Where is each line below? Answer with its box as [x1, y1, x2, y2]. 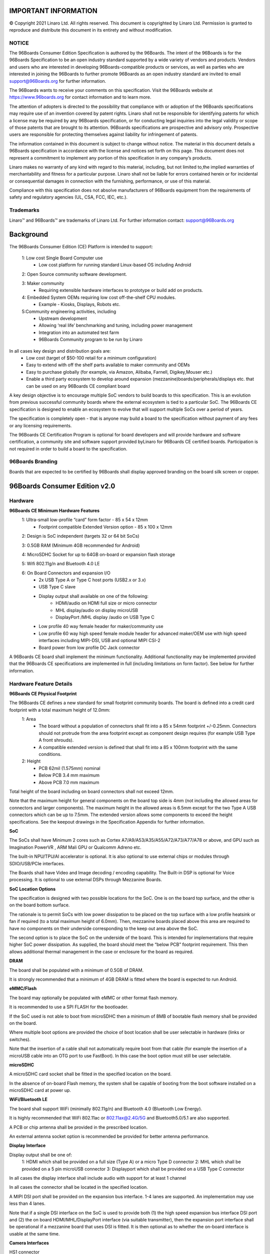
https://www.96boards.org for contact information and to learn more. [9, 94, 151, 100]
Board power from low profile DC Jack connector [38, 645, 140, 651]
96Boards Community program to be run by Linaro [38, 337, 142, 343]
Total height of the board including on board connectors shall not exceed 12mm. [9, 789, 174, 795]
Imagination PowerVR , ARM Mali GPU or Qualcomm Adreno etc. [9, 844, 142, 850]
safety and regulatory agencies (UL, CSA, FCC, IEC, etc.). [9, 194, 127, 200]
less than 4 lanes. [9, 1200, 46, 1206]
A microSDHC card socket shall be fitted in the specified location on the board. [9, 1071, 172, 1077]
